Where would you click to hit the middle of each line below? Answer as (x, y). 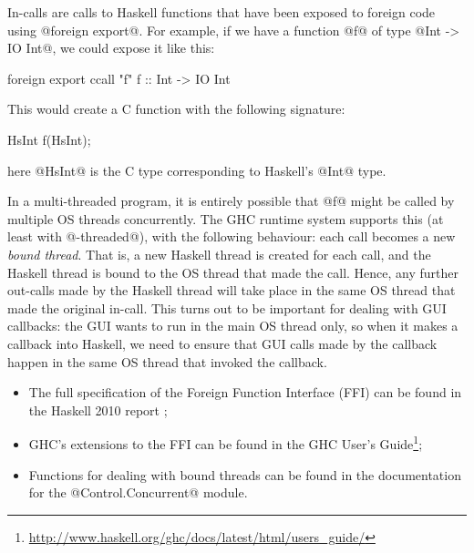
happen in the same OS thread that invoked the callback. (167, 361)
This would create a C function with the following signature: (176, 109)
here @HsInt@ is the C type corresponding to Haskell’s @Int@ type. (197, 170)
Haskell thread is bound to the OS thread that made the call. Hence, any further (233, 272)
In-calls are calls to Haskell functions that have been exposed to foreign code (222, 12)
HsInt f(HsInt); (49, 139)
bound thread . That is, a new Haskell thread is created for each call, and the (219, 254)
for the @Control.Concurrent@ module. (138, 492)
